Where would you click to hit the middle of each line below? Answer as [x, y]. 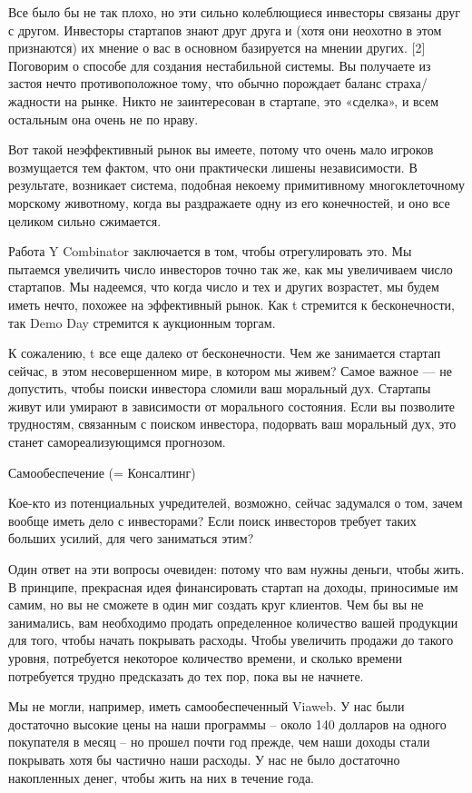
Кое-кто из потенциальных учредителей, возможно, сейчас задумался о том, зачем [236, 503]
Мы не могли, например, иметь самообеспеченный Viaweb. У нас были [206, 706]
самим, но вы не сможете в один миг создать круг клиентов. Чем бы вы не [216, 605]
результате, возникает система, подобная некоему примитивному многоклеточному [237, 185]
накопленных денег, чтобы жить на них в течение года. [161, 777]
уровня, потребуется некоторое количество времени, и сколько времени [205, 658]
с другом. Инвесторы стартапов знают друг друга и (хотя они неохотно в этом [225, 30]
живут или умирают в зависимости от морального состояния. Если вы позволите [231, 406]
